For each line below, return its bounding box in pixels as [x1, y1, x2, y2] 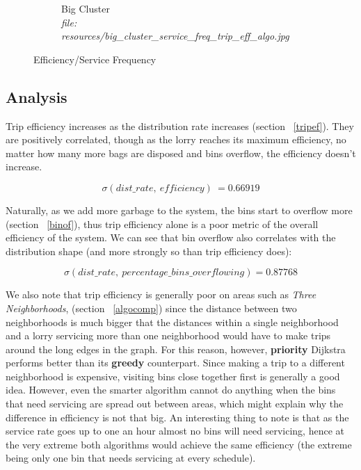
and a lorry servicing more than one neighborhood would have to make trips [6, 328, 331, 343]
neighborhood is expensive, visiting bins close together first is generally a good [6, 368, 340, 383]
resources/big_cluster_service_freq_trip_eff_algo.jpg [61, 29, 289, 43]
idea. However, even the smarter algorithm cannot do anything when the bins [6, 382, 336, 397]
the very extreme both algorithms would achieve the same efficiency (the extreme [6, 437, 352, 451]
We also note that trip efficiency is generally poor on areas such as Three [6, 287, 316, 302]
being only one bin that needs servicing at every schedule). [6, 451, 256, 465]
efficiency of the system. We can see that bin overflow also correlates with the [6, 230, 336, 245]
